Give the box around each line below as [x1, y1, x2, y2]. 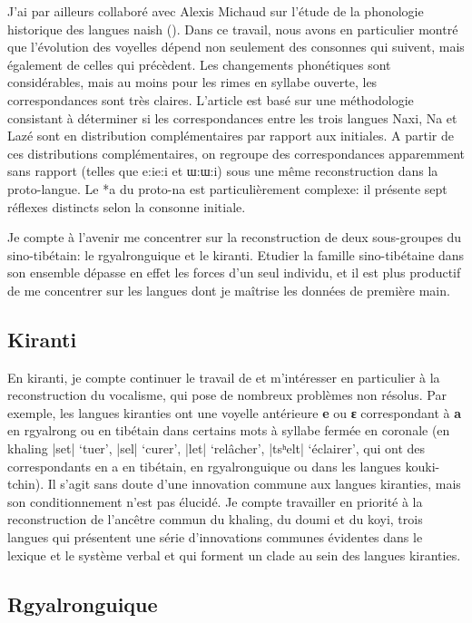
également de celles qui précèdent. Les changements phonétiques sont [7, 54, 391, 73]
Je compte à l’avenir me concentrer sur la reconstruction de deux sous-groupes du [7, 228, 462, 247]
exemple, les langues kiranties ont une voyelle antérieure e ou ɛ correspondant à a [7, 403, 462, 422]
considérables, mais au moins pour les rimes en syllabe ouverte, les [7, 73, 378, 92]
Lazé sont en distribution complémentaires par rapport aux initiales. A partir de [7, 126, 454, 145]
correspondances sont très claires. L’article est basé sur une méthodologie [7, 90, 414, 109]
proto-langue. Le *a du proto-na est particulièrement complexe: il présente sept [7, 179, 447, 198]
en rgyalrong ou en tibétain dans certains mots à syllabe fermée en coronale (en [7, 421, 450, 440]
